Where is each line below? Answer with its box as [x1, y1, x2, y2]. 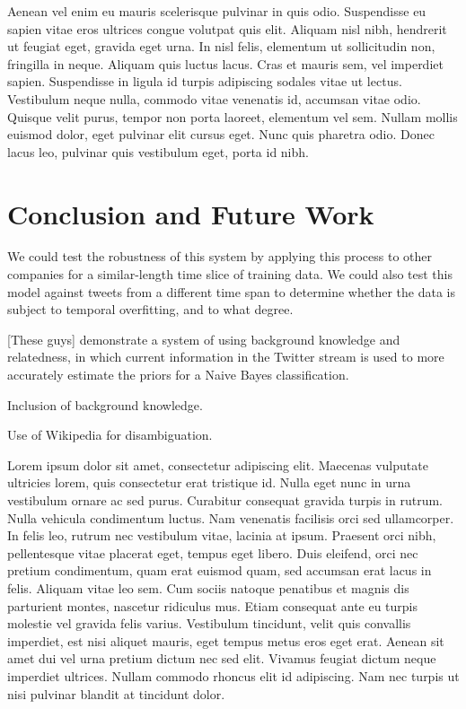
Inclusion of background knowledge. [7, 395, 203, 414]
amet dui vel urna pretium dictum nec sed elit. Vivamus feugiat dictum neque [7, 649, 436, 668]
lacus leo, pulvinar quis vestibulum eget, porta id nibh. [7, 142, 309, 161]
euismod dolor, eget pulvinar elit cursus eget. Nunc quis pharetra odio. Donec [7, 125, 435, 144]
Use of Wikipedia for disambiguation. [7, 425, 213, 444]
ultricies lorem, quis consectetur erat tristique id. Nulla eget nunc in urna [7, 473, 411, 492]
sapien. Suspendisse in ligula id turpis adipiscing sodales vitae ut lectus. [7, 72, 402, 91]
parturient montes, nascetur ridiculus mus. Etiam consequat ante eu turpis [7, 596, 418, 615]
